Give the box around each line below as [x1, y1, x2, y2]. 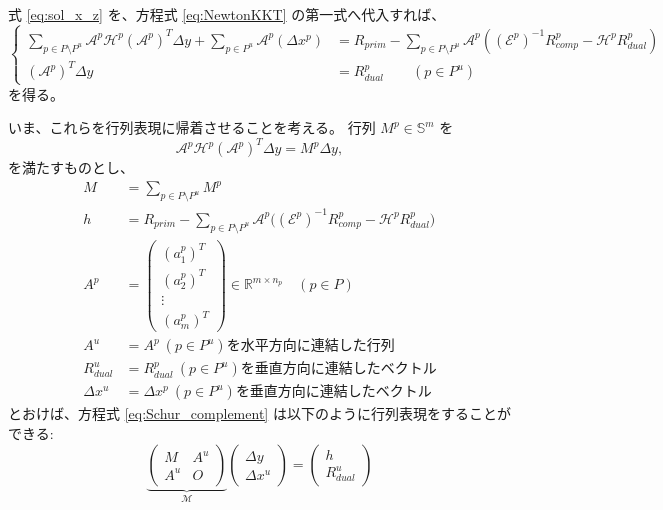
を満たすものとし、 [8, 157, 134, 178]
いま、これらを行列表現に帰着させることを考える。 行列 [8, 117, 376, 138]
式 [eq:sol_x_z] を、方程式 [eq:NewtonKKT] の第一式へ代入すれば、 [8, 4, 446, 24]
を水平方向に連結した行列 [226, 339, 395, 354]
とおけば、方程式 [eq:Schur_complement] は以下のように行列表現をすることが [8, 403, 511, 424]
